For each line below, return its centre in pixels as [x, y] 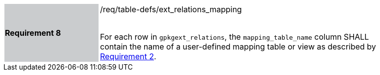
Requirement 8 [33, 33]
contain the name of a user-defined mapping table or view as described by [238, 47]
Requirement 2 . [128, 56]
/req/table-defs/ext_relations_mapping [171, 9]
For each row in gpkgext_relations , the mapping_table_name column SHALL [235, 37]
